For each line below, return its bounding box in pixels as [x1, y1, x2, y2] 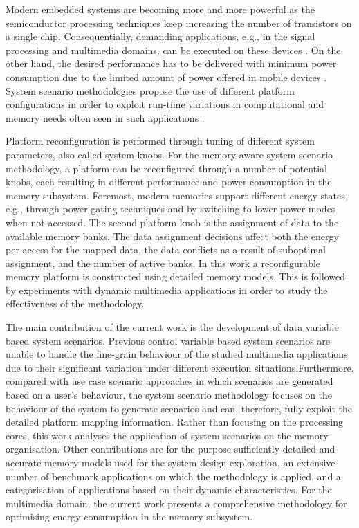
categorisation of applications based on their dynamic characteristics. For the [6, 482, 332, 497]
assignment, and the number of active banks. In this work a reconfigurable [6, 255, 321, 270]
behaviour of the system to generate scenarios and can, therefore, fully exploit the [6, 401, 353, 415]
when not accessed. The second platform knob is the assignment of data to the [6, 215, 339, 229]
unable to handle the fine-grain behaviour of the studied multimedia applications [6, 347, 348, 361]
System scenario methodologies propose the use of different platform [6, 83, 295, 98]
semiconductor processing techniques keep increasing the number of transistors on [6, 15, 352, 30]
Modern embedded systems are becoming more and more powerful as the [6, 2, 315, 16]
